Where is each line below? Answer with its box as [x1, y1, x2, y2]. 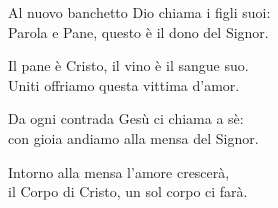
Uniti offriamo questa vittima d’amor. [8, 74, 240, 95]
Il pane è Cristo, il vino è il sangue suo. [8, 55, 249, 76]
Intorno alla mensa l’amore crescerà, [8, 161, 230, 182]
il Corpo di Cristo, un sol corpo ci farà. [8, 181, 248, 202]
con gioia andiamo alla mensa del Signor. [8, 127, 259, 148]
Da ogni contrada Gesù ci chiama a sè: [8, 108, 244, 129]
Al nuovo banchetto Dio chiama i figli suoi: [8, 2, 271, 22]
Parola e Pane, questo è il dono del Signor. [8, 21, 269, 42]
